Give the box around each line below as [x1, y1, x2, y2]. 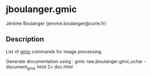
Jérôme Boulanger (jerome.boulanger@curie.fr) [6, 20, 106, 26]
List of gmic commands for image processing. [6, 48, 103, 54]
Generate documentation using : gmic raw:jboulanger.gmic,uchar [6, 58, 143, 64]
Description [6, 35, 44, 44]
